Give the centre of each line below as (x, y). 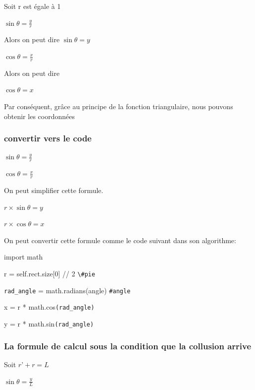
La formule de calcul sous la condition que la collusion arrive (128, 346)
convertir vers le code (48, 138)
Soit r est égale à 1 (32, 6)
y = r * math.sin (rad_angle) (49, 324)
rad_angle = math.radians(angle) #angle (67, 290)
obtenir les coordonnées (39, 116)
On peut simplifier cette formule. (54, 190)
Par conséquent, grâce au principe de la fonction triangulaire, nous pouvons (119, 106)
